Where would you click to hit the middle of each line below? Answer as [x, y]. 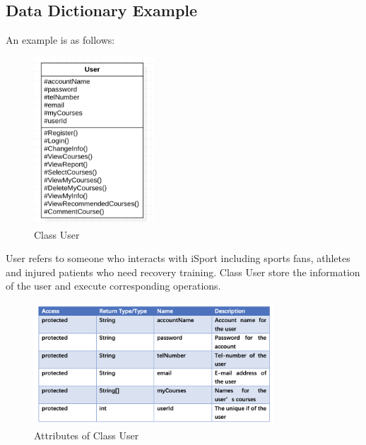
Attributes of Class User [87, 435]
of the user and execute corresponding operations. [113, 286]
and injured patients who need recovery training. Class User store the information [183, 272]
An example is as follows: [60, 40]
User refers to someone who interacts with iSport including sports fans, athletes [178, 258]
